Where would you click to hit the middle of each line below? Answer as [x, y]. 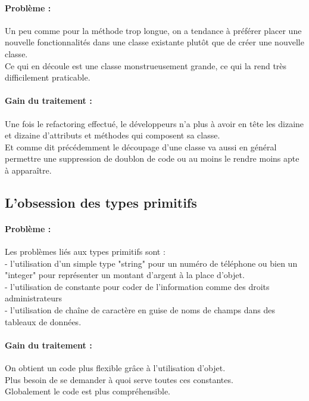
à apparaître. [28, 170]
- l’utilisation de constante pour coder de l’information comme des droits [137, 286]
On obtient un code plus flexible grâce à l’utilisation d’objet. [115, 368]
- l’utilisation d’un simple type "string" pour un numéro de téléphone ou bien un [151, 263]
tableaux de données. [43, 321]
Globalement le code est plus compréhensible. [88, 391]
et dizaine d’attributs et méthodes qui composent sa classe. [113, 135]
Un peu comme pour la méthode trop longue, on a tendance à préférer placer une [153, 30]
